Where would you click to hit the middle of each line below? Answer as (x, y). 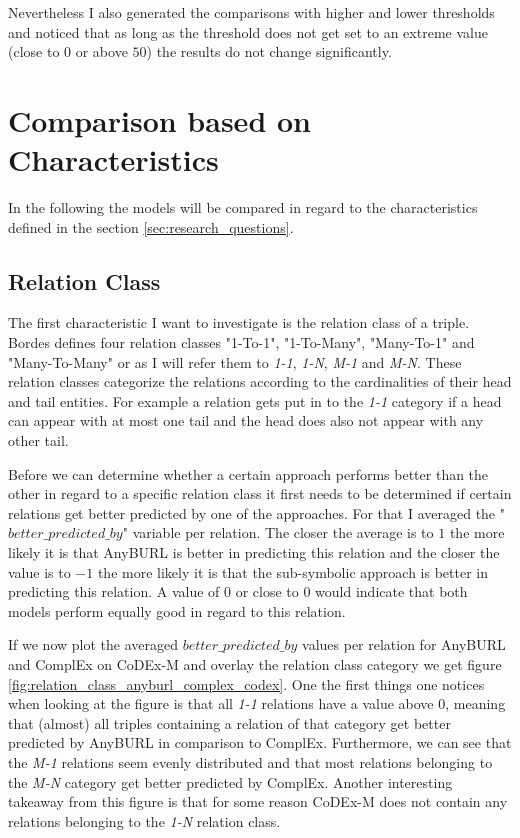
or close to (267, 591)
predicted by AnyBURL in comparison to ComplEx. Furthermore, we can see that (260, 742)
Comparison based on (159, 119)
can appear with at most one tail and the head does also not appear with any (246, 420)
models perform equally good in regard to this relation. (177, 610)
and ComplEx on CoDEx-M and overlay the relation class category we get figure (255, 663)
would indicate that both (391, 591)
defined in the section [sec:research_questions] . (151, 226)
